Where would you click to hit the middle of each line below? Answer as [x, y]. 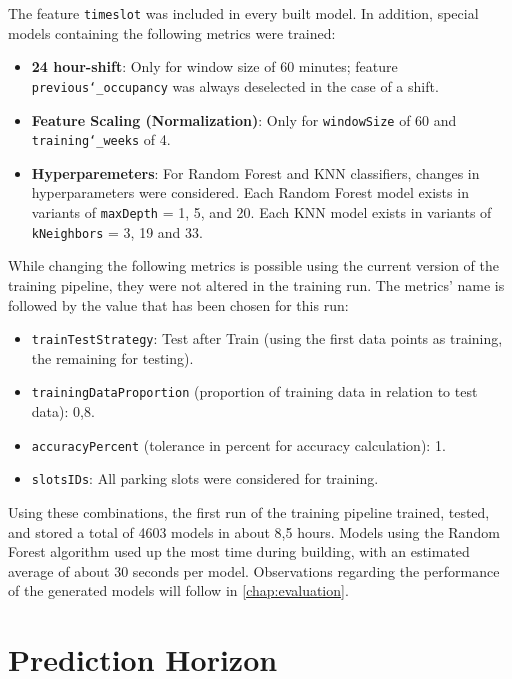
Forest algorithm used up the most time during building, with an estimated [239, 551]
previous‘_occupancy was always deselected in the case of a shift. [235, 85]
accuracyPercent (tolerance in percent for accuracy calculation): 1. [238, 444]
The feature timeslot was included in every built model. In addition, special [243, 13]
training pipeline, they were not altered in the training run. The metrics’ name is [256, 284]
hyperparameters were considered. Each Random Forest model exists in [250, 192]
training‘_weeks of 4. [101, 139]
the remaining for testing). [112, 357]
